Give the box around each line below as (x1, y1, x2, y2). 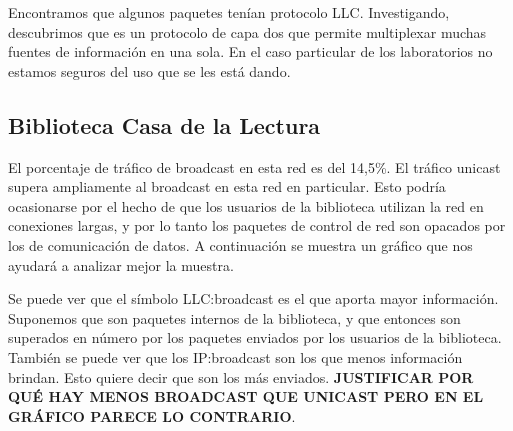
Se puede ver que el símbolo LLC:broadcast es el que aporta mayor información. (8, 288, 499, 309)
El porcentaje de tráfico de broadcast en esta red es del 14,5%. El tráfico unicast (8, 156, 501, 177)
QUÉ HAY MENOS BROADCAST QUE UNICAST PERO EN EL (8, 386, 484, 407)
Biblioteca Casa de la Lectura (8, 109, 321, 140)
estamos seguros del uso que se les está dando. (8, 60, 291, 81)
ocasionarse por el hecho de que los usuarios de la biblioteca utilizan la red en (8, 195, 484, 216)
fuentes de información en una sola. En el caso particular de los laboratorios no (8, 41, 493, 62)
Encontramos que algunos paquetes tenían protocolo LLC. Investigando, (8, 2, 450, 22)
